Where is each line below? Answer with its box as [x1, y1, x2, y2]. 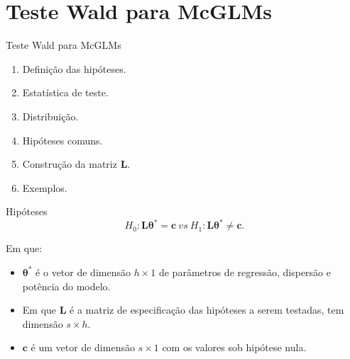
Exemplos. [22, 180, 67, 195]
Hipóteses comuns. [22, 132, 103, 147]
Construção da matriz [22, 156, 117, 171]
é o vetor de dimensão [35, 264, 131, 279]
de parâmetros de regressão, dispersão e [158, 264, 331, 279]
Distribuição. [22, 108, 79, 123]
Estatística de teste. [22, 85, 109, 100]
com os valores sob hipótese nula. [162, 340, 307, 355]
